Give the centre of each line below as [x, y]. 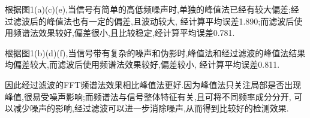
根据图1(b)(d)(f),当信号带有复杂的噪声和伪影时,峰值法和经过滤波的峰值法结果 [155, 52]
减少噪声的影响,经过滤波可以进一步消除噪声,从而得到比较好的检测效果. [151, 108]
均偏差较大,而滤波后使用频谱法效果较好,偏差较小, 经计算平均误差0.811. [142, 64]
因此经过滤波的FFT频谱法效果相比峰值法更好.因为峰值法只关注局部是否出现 [153, 84]
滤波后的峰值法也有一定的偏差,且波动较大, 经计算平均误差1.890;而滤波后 [154, 21]
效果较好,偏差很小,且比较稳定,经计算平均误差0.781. [136, 33]
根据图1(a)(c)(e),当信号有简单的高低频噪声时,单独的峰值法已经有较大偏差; [148, 9]
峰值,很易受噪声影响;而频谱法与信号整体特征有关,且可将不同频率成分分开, [148, 96]
